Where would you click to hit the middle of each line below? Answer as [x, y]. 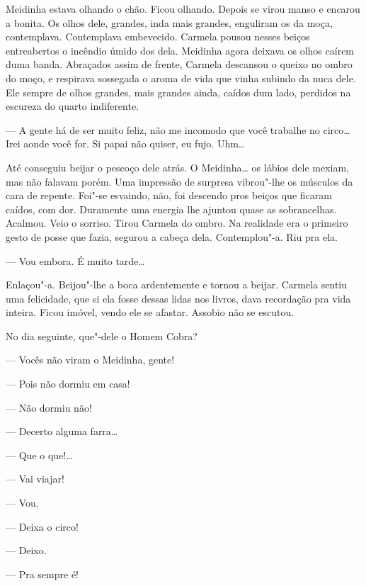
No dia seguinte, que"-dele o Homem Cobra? [102, 336]
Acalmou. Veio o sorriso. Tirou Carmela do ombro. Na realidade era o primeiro [177, 223]
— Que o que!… [39, 455]
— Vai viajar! [35, 479]
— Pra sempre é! [42, 574]
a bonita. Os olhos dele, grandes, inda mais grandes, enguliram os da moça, [169, 22]
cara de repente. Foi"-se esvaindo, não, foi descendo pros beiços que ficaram [169, 195]
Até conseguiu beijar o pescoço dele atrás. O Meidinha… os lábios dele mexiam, [178, 167]
